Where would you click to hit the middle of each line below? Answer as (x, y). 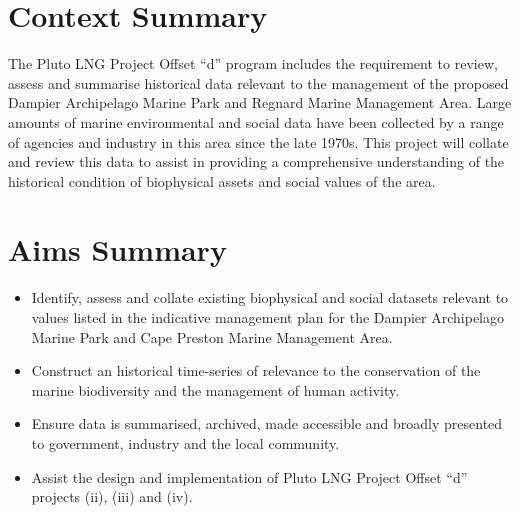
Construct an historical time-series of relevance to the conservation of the (256, 370)
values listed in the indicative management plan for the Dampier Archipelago (267, 317)
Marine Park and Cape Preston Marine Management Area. (212, 336)
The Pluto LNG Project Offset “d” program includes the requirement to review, (253, 63)
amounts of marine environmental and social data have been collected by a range (256, 121)
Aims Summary (117, 249)
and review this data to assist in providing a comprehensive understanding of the (256, 161)
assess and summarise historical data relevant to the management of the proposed (258, 82)
